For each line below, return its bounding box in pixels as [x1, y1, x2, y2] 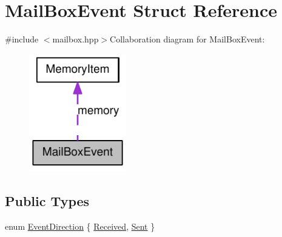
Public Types [5, 192, 90, 210]
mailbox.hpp [52, 33, 99, 45]
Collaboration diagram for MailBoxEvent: [110, 33, 265, 45]
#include [5, 33, 39, 45]
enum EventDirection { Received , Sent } [5, 220, 155, 233]
